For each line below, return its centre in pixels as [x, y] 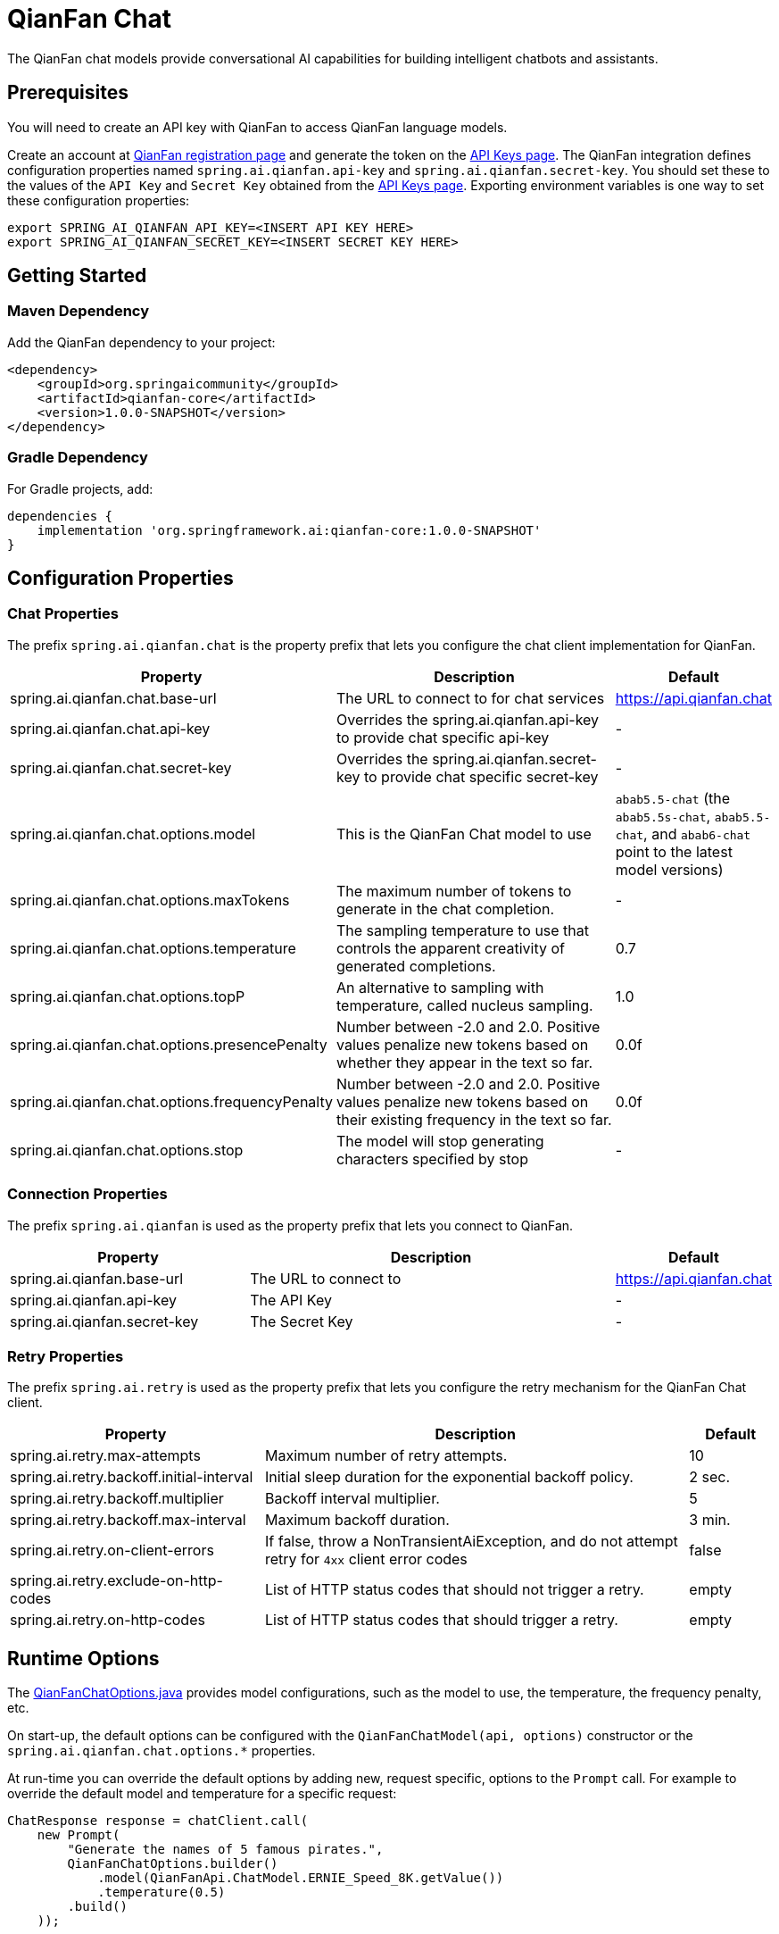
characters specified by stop [433, 1159]
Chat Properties [63, 614]
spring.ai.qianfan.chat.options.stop [127, 1150]
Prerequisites [68, 93]
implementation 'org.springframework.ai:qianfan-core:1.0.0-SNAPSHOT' [289, 530]
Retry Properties [66, 1356]
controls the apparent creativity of [451, 948]
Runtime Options [83, 1658]
